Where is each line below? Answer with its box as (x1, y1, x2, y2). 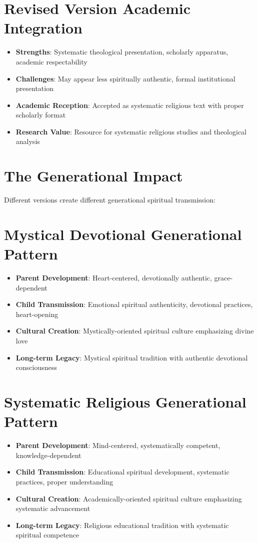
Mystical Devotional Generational (4, 223, 242, 244)
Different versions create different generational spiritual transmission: (4, 194, 215, 205)
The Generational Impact (4, 165, 183, 186)
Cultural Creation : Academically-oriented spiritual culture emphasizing (15, 493, 242, 503)
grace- (214, 272, 233, 283)
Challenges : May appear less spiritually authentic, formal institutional (15, 73, 235, 83)
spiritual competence (15, 529, 79, 540)
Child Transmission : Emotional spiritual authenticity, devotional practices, (15, 299, 253, 309)
